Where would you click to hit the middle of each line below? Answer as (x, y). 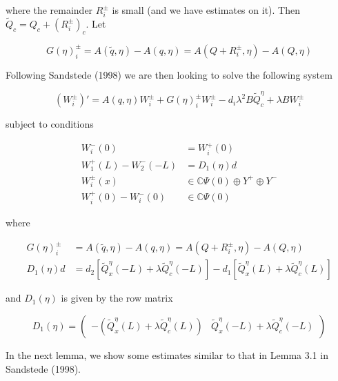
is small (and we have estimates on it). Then (206, 10)
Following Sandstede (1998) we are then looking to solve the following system (169, 74)
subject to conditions (50, 124)
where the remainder (49, 10)
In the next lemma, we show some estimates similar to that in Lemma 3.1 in (167, 354)
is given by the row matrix (117, 298)
